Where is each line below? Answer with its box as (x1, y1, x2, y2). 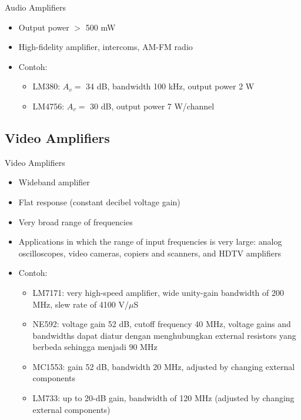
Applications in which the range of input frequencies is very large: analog (18, 235, 282, 248)
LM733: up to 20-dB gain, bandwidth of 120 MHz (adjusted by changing (32, 392, 295, 404)
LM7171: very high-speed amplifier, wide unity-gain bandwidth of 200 (32, 286, 284, 298)
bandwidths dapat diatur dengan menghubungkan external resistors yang (32, 329, 296, 341)
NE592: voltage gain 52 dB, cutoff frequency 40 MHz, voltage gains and (32, 318, 291, 330)
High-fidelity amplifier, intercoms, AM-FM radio (18, 41, 193, 53)
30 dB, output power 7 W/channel (90, 99, 215, 112)
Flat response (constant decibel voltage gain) (18, 195, 180, 208)
